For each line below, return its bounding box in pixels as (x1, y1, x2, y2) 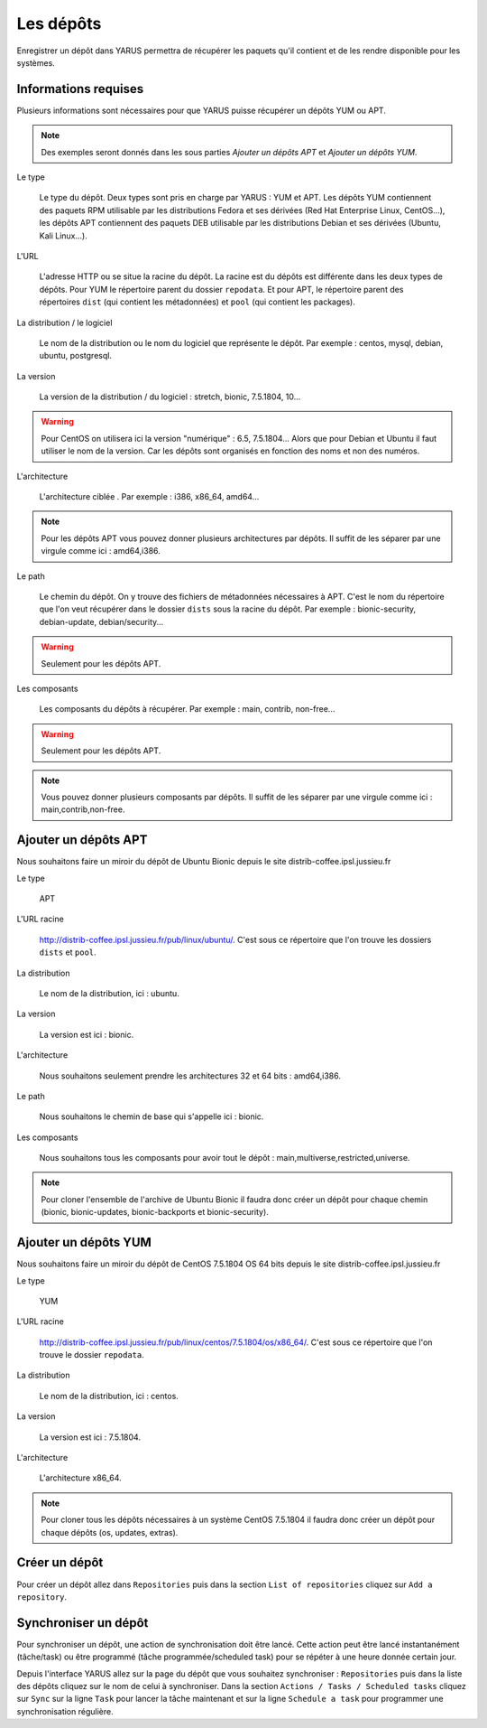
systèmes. (16, 57, 56, 68)
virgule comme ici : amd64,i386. (41, 546, 161, 556)
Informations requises (16, 81, 144, 97)
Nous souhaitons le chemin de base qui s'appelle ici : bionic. (39, 1111, 264, 1122)
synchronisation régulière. (16, 1705, 114, 1716)
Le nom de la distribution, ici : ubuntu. (39, 987, 179, 998)
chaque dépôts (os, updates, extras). (41, 1527, 179, 1537)
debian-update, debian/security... (39, 616, 164, 627)
